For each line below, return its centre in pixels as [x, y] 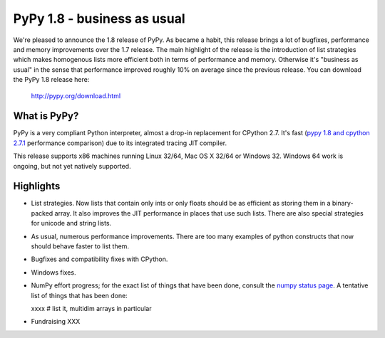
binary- [343, 204]
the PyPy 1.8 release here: [51, 80]
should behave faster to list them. [80, 246]
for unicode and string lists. [71, 223]
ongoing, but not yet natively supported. [72, 166]
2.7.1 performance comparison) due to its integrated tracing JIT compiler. [120, 143]
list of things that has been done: [79, 295]
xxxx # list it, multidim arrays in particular [92, 308]
